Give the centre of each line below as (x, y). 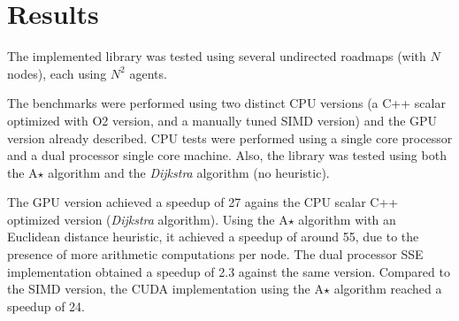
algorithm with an (347, 219)
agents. (148, 73)
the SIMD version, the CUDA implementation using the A (165, 289)
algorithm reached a (388, 289)
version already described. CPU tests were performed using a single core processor (230, 138)
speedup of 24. (46, 306)
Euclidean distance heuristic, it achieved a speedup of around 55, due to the (213, 237)
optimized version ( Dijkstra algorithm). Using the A (148, 219)
